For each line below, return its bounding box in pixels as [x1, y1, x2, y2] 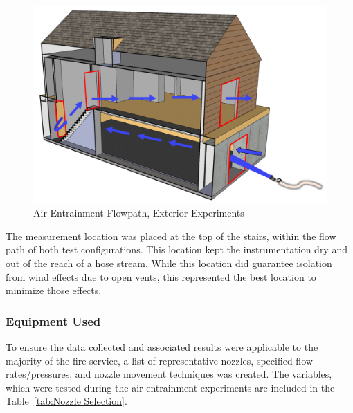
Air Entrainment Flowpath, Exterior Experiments [33, 205, 244, 220]
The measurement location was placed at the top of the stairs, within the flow [6, 228, 336, 243]
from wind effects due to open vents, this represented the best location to [6, 269, 316, 284]
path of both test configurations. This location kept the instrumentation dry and [6, 242, 347, 257]
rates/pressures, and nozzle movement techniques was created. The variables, [6, 367, 332, 381]
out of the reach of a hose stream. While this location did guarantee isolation [6, 256, 332, 270]
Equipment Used [6, 312, 101, 329]
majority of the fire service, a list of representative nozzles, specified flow [6, 353, 313, 367]
